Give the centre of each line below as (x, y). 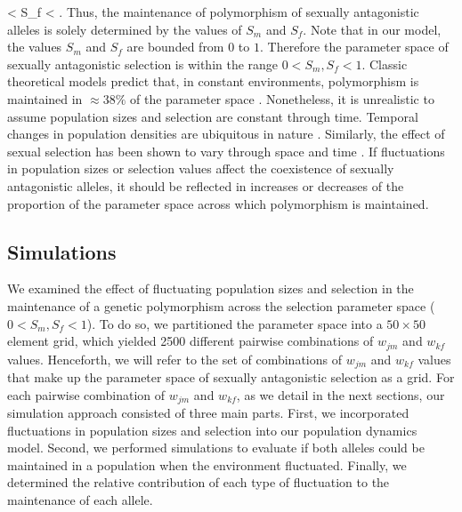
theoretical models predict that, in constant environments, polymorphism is (213, 81)
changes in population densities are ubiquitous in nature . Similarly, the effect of (226, 134)
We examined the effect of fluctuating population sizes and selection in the (211, 288)
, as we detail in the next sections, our (340, 394)
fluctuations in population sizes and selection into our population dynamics (212, 430)
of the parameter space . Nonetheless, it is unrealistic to (282, 98)
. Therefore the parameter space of (354, 47)
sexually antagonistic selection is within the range (143, 64)
